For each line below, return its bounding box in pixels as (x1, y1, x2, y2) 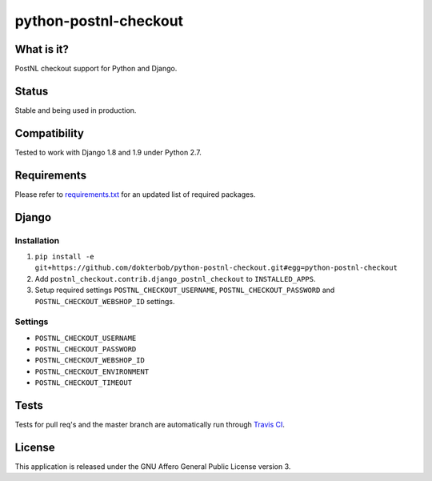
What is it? (14, 42, 70, 56)
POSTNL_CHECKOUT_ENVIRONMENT (34, 367, 150, 376)
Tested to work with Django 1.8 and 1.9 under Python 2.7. (14, 147, 202, 157)
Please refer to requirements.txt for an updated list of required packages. (14, 189, 256, 199)
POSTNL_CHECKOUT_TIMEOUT (34, 379, 132, 387)
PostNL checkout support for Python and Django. (14, 64, 178, 74)
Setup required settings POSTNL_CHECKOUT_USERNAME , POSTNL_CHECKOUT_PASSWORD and (34, 285, 335, 295)
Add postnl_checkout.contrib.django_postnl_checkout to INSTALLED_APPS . (34, 274, 316, 283)
